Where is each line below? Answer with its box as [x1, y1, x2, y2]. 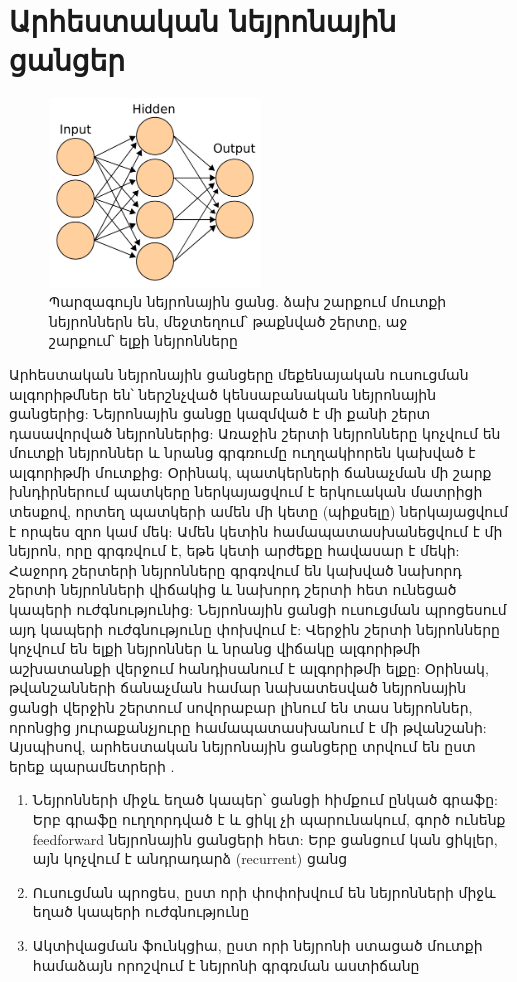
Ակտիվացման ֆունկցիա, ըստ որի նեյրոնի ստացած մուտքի [32, 934, 483, 955]
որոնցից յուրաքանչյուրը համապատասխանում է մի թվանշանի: [9, 716, 487, 737]
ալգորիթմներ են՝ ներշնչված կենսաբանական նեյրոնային [9, 383, 437, 404]
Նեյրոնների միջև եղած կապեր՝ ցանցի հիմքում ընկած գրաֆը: [32, 789, 498, 810]
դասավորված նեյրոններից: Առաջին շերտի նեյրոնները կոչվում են [9, 422, 501, 443]
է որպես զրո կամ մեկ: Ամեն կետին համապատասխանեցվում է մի [9, 520, 503, 541]
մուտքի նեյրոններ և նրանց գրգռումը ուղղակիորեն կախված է [9, 442, 476, 463]
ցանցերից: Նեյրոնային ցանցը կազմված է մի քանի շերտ [9, 403, 431, 424]
